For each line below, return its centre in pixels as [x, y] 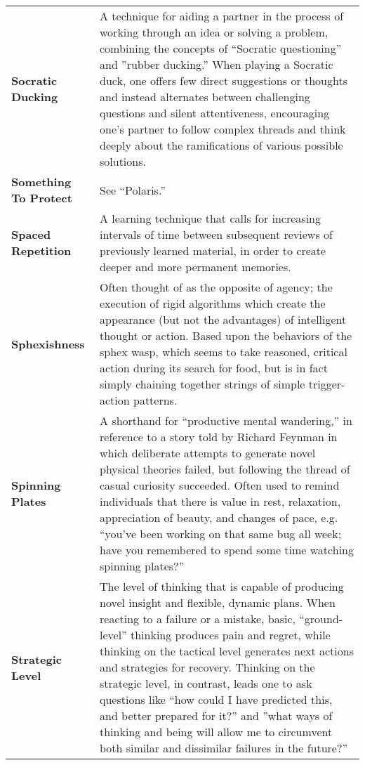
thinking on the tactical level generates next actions [227, 651]
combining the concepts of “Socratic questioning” [221, 48]
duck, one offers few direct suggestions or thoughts [224, 80]
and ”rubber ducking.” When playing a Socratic [217, 64]
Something [41, 182]
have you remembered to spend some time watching [227, 550]
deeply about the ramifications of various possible [221, 145]
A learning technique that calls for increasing [210, 218]
